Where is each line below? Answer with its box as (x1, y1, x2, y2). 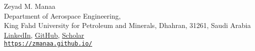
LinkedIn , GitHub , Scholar (4, 29, 84, 40)
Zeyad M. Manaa (4, 1, 56, 11)
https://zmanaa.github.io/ (4, 40, 92, 48)
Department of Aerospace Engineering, (4, 10, 121, 21)
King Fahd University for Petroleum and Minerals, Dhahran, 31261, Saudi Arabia (4, 20, 251, 30)
